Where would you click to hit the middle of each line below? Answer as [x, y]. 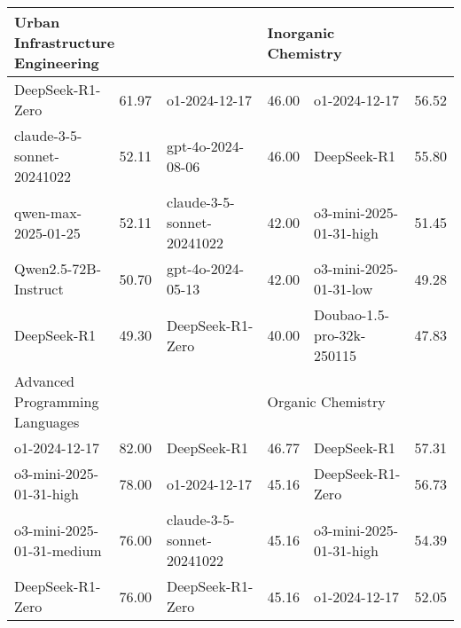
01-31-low [343, 289]
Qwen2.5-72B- [58, 268]
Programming [57, 401]
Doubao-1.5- [352, 314]
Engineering [57, 63]
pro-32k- [340, 335]
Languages [47, 422]
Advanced [45, 381]
